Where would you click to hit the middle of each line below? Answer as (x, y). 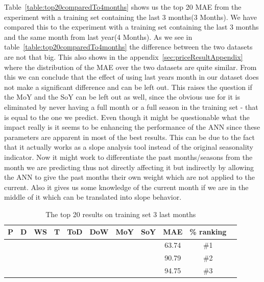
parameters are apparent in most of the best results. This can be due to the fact (130, 137)
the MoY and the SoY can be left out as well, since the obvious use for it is (122, 97)
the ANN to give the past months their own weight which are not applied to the (129, 177)
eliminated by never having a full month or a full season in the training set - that (131, 107)
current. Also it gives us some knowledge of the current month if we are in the (126, 187)
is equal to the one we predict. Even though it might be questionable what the (127, 117)
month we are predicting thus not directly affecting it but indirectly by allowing (129, 167)
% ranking (208, 232)
